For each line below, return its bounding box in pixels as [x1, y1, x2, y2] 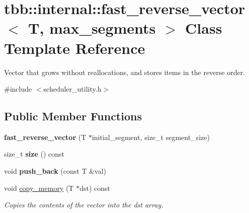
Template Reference [4, 37, 145, 58]
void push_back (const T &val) [4, 166, 107, 176]
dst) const [79, 182, 110, 193]
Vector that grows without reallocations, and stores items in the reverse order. [4, 66, 245, 77]
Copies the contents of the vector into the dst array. [4, 199, 163, 210]
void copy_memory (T [4, 182, 74, 193]
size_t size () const [4, 149, 64, 159]
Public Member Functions [4, 108, 142, 124]
